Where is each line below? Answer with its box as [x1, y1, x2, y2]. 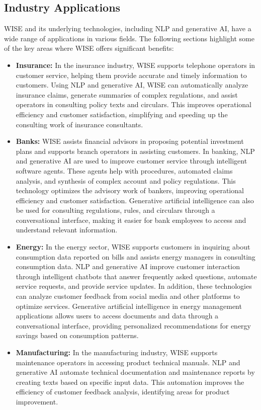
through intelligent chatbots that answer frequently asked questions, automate [16, 271, 257, 281]
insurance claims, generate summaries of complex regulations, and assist [16, 89, 238, 100]
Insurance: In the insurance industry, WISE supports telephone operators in [16, 59, 255, 70]
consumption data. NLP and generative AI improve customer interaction [16, 261, 240, 272]
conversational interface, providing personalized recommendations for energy [16, 320, 251, 331]
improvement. [16, 396, 58, 406]
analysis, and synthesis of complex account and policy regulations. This [16, 175, 236, 186]
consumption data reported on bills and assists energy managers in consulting [16, 251, 255, 262]
